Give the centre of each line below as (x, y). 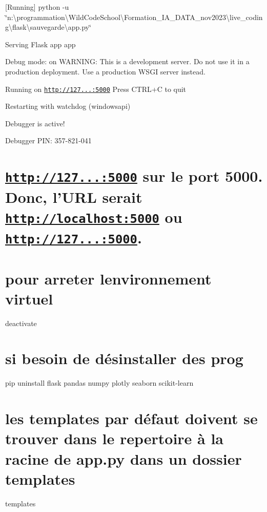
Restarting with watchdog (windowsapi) (68, 106)
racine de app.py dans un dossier (124, 458)
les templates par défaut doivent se (131, 418)
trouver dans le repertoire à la (115, 438)
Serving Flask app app (40, 44)
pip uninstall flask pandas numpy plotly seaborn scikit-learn (99, 383)
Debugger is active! (35, 123)
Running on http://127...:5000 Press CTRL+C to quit (96, 89)
